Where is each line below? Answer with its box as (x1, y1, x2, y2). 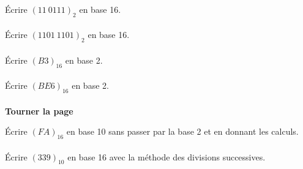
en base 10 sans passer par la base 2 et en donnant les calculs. (66, 125, 299, 138)
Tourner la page (5, 104, 73, 117)
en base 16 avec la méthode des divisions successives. (67, 150, 266, 163)
